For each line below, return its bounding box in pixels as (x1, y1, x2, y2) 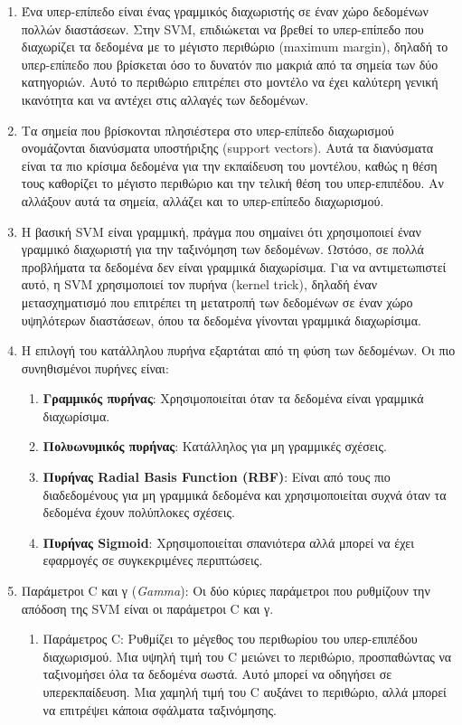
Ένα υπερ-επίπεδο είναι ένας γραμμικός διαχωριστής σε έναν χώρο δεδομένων (21, 2, 429, 20)
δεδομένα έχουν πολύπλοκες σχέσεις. (42, 503, 235, 522)
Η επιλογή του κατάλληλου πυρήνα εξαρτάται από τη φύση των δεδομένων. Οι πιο (21, 341, 456, 360)
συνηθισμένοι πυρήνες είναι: (21, 358, 169, 377)
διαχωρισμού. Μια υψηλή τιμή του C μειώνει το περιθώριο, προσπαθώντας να (42, 646, 452, 665)
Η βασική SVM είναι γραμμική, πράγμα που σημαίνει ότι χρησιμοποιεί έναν (21, 221, 421, 240)
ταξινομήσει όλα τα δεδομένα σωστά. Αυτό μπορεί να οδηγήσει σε (42, 664, 392, 683)
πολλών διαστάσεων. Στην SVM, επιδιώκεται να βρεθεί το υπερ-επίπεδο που (21, 19, 424, 38)
